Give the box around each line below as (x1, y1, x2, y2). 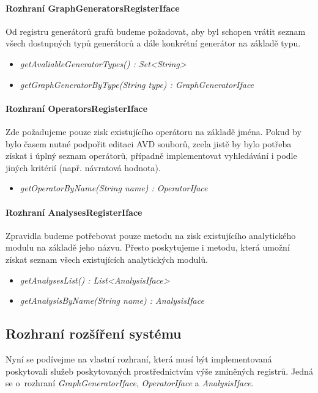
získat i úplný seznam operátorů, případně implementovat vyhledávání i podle (6, 149, 297, 162)
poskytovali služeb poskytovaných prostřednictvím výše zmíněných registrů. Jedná (6, 364, 313, 377)
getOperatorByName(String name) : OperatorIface (20, 182, 208, 194)
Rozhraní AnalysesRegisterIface (6, 205, 142, 218)
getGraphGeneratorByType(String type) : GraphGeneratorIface (20, 78, 254, 90)
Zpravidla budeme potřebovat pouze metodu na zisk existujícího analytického (6, 229, 296, 241)
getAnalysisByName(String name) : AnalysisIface (20, 294, 204, 307)
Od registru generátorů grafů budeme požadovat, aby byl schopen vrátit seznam (6, 24, 306, 37)
